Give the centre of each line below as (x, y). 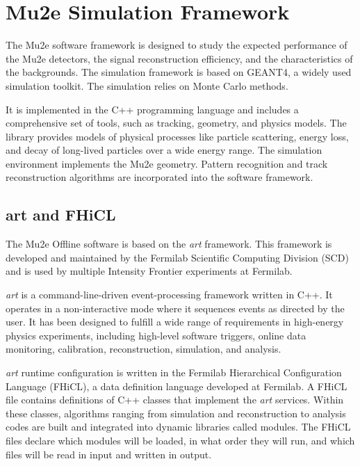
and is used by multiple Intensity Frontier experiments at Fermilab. (149, 271)
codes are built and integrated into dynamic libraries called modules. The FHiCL (178, 427)
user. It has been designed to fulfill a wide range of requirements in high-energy (175, 322)
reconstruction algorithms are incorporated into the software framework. (159, 177)
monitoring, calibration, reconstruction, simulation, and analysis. (144, 349)
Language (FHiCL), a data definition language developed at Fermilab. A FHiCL (177, 386)
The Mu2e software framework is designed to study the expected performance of (177, 45)
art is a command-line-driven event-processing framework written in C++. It (169, 295)
